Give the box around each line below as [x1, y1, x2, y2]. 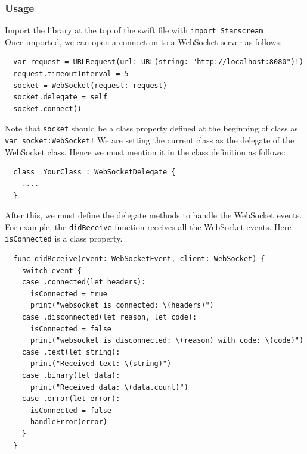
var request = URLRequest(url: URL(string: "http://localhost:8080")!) [13, 58, 304, 67]
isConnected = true [30, 289, 107, 298]
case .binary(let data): [21, 371, 120, 380]
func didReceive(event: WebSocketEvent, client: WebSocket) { [13, 255, 265, 264]
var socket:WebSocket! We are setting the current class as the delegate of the [5, 134, 294, 146]
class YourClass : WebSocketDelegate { [13, 168, 176, 177]
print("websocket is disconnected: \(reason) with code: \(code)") [30, 336, 304, 345]
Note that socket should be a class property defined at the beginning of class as [5, 122, 298, 134]
